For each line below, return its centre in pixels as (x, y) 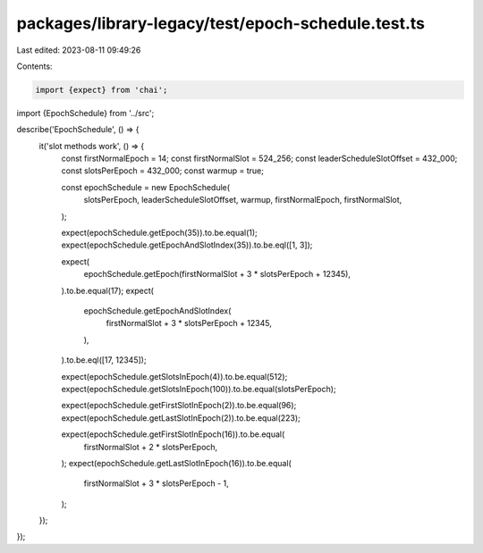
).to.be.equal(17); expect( (107, 290)
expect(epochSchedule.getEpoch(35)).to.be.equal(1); (160, 233)
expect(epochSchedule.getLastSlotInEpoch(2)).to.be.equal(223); (181, 418)
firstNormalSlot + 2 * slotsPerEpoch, (151, 447)
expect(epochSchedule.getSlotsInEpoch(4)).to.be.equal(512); (174, 376)
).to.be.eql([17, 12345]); (104, 360)
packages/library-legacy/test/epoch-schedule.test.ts (220, 23)
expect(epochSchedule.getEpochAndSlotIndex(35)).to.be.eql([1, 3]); (187, 245)
